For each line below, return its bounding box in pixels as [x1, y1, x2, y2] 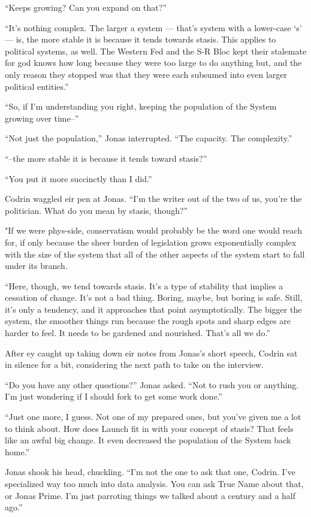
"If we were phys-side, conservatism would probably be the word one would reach [5, 224, 303, 237]
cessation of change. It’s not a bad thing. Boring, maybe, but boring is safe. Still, [5, 291, 303, 304]
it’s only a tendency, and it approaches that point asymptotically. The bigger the [5, 303, 302, 315]
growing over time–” [5, 111, 79, 124]
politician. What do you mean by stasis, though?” [5, 204, 188, 216]
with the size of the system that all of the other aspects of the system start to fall [5, 247, 305, 260]
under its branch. [5, 259, 68, 272]
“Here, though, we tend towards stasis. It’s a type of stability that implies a [5, 279, 283, 292]
